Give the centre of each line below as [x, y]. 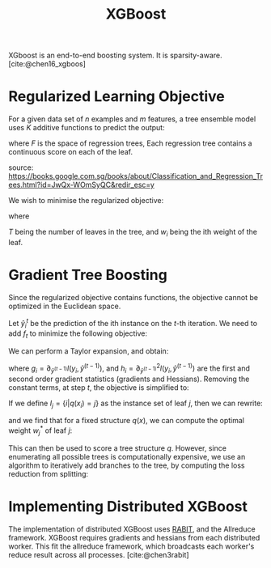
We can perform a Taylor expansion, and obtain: [89, 351]
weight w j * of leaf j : [40, 430]
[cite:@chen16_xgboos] [47, 64]
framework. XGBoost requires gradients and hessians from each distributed [134, 537]
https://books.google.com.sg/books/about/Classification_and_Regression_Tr [135, 176]
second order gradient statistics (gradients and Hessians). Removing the [129, 379]
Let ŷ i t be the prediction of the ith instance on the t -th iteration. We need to [133, 323]
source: [21, 167]
